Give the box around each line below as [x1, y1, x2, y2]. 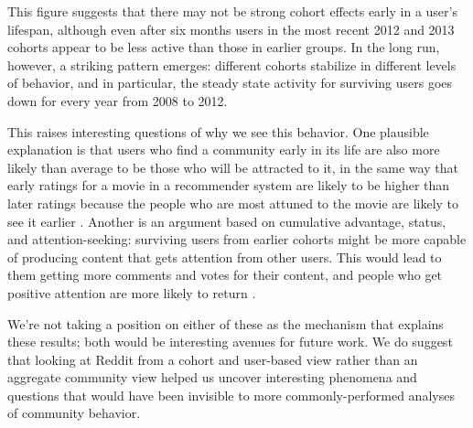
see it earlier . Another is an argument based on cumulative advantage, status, [7, 211, 446, 230]
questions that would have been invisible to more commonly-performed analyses [7, 385, 455, 404]
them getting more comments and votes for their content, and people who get [7, 265, 443, 284]
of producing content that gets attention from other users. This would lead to [7, 247, 442, 266]
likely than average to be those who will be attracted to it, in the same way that [7, 157, 458, 177]
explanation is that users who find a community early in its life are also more [7, 140, 440, 159]
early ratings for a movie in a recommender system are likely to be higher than [7, 176, 450, 195]
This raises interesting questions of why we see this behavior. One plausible [7, 122, 429, 141]
